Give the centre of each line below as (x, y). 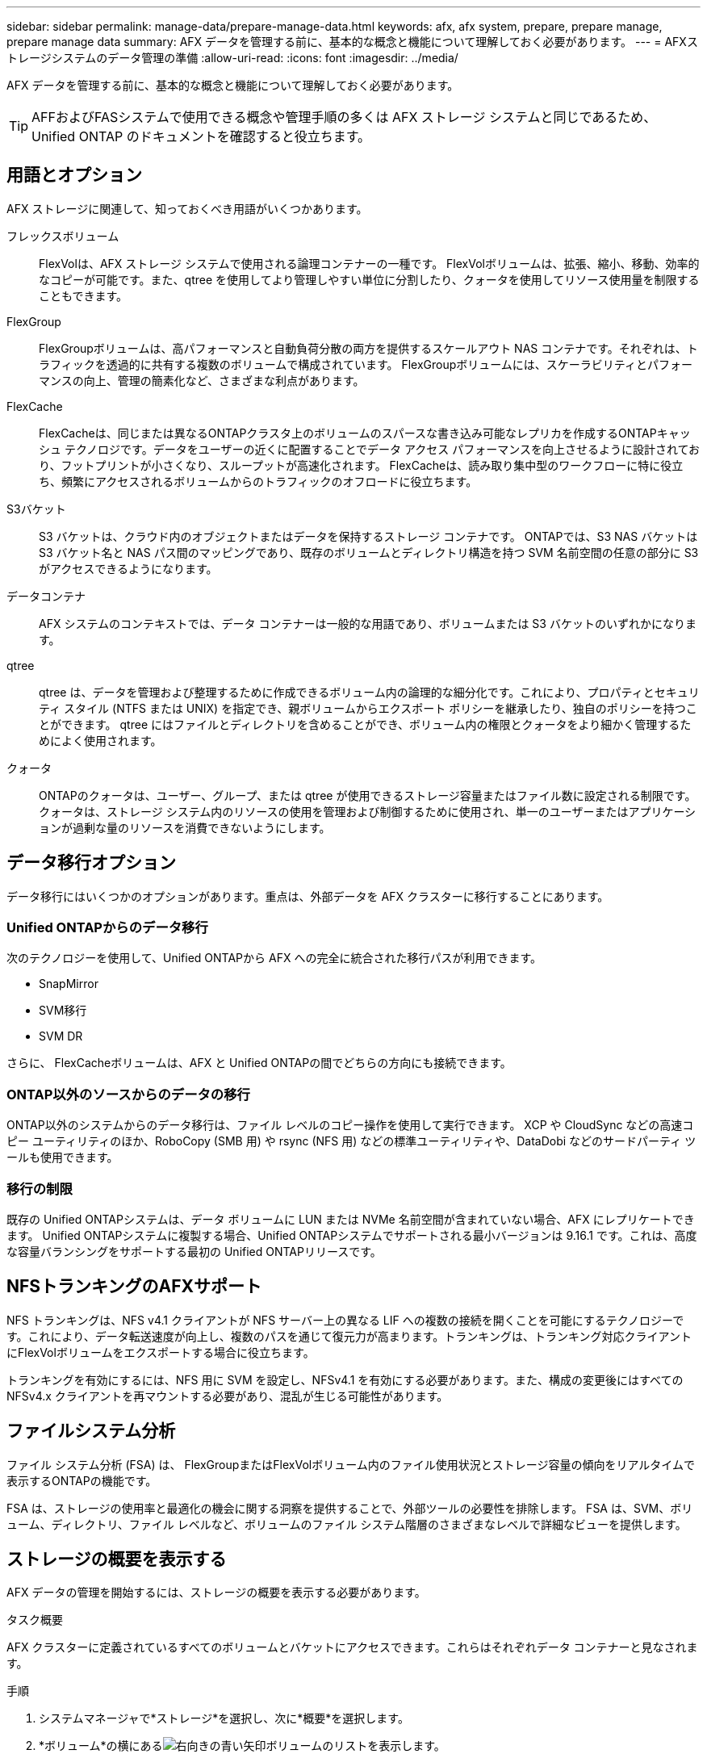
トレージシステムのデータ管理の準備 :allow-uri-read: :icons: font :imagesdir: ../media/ (232, 58)
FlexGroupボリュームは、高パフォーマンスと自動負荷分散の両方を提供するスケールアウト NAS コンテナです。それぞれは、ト (368, 348)
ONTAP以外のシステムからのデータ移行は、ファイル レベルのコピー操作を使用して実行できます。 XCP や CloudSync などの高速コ (350, 1125)
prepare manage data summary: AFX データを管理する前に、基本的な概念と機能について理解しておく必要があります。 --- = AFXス (352, 42)
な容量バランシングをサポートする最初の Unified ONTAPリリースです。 (194, 1251)
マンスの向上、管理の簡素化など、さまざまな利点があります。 (202, 380)
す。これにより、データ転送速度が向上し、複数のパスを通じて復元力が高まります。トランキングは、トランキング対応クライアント (349, 1336)
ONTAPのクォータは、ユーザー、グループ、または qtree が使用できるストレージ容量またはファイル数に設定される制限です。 (368, 795)
